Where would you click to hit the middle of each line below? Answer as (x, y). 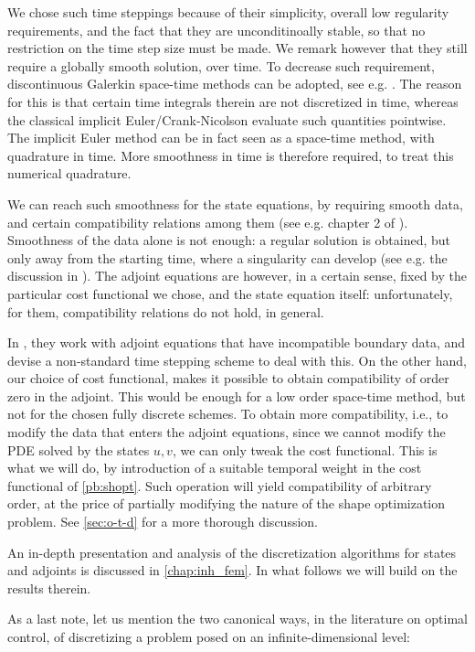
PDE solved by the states (79, 449)
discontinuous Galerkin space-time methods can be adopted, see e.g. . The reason (235, 84)
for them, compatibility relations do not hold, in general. (166, 311)
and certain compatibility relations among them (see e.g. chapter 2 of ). (208, 222)
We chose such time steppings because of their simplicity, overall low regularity (228, 12)
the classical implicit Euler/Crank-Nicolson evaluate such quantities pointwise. (227, 119)
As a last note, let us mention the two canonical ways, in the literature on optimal (237, 619)
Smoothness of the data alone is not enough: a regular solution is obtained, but (229, 240)
